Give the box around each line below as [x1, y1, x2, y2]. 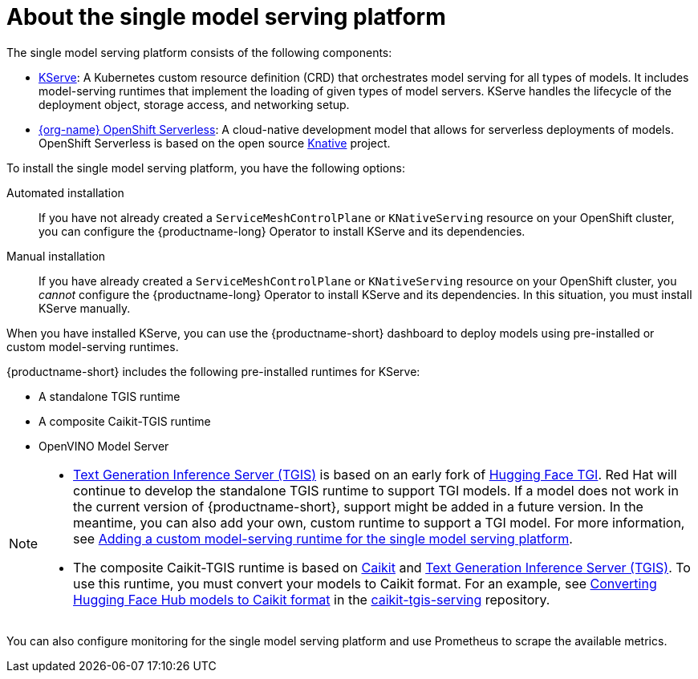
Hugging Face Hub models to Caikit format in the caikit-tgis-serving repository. [73, 591, 550, 608]
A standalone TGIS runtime [39, 389, 181, 403]
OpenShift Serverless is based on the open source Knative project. [39, 135, 391, 150]
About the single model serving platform [6, 3, 446, 30]
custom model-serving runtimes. [6, 339, 179, 354]
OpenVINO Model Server [39, 439, 169, 453]
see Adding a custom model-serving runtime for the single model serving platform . [73, 530, 573, 547]
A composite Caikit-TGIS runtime [39, 414, 211, 428]
